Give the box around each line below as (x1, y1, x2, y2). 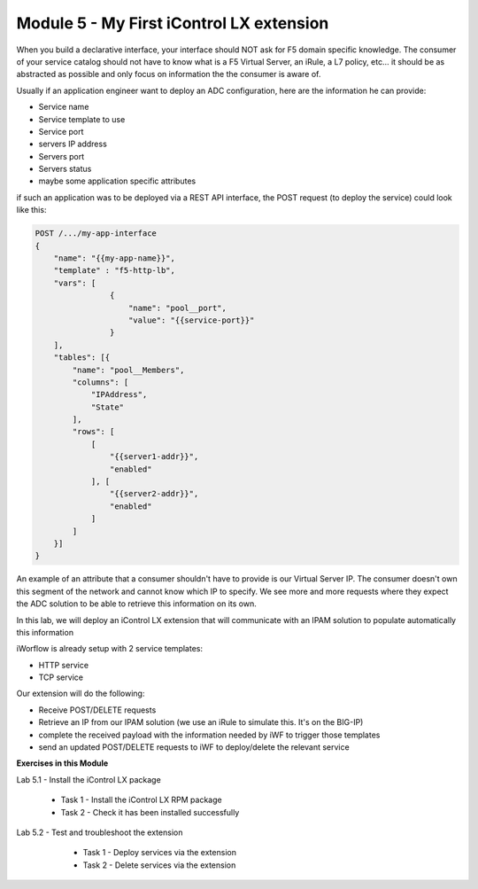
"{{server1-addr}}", (109, 452, 199, 462)
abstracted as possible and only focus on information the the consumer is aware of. (16, 69, 321, 80)
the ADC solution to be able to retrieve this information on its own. (16, 598, 257, 609)
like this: (16, 205, 47, 215)
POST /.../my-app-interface (35, 229, 157, 238)
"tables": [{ (53, 353, 111, 363)
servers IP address (38, 138, 108, 150)
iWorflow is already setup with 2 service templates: (16, 643, 204, 654)
